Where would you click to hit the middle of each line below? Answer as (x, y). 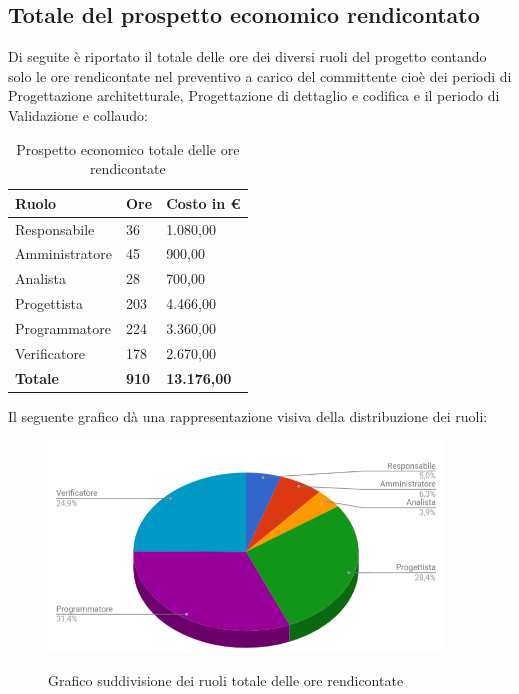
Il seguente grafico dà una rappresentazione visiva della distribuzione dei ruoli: (248, 415)
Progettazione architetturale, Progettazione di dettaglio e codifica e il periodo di (254, 95)
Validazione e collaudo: (78, 114)
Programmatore (63, 327)
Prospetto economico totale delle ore (128, 148)
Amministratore (63, 253)
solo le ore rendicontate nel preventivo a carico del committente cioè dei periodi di (260, 75)
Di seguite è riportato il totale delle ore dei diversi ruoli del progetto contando (247, 56)
